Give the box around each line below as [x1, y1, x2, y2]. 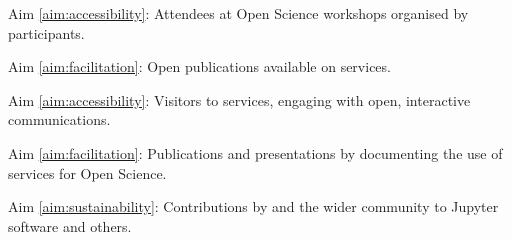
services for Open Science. [8, 162, 167, 183]
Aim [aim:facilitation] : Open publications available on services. [8, 56, 391, 77]
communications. [8, 109, 111, 130]
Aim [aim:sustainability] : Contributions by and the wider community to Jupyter [8, 196, 499, 217]
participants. [8, 22, 85, 43]
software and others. [8, 215, 132, 236]
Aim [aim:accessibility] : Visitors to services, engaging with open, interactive [8, 89, 471, 110]
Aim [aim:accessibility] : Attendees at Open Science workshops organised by [8, 3, 469, 23]
